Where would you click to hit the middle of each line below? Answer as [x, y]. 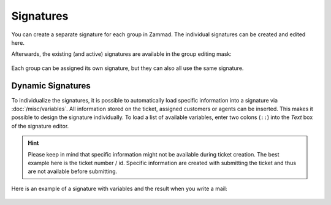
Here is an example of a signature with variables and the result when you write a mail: [119, 188]
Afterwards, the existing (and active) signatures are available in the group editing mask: [122, 54]
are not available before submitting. [73, 171]
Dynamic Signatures [51, 86]
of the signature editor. [40, 126]
